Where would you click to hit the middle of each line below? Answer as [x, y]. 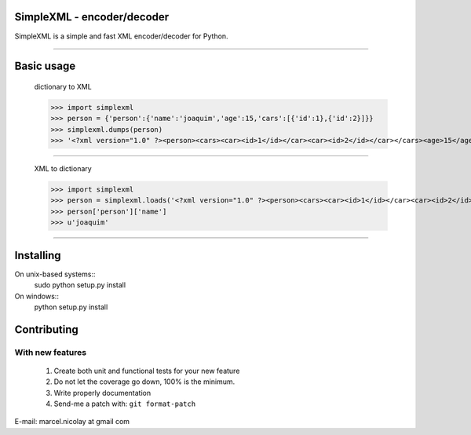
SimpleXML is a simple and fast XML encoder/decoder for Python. [121, 36]
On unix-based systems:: [55, 274]
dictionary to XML [63, 86]
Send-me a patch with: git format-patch [125, 404]
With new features [50, 352]
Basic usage [45, 66]
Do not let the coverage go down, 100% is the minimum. [144, 382]
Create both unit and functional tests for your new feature [147, 371]
